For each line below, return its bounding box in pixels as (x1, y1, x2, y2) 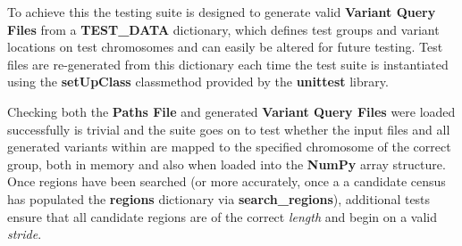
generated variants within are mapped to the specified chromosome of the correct (7, 137, 451, 156)
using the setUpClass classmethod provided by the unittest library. (7, 72, 389, 91)
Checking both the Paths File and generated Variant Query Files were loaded (7, 102, 456, 120)
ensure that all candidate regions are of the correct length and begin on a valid (7, 207, 437, 225)
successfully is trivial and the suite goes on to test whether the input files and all (7, 119, 450, 138)
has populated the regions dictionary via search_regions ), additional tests (7, 189, 431, 208)
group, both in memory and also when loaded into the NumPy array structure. (7, 154, 446, 173)
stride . (7, 225, 42, 243)
